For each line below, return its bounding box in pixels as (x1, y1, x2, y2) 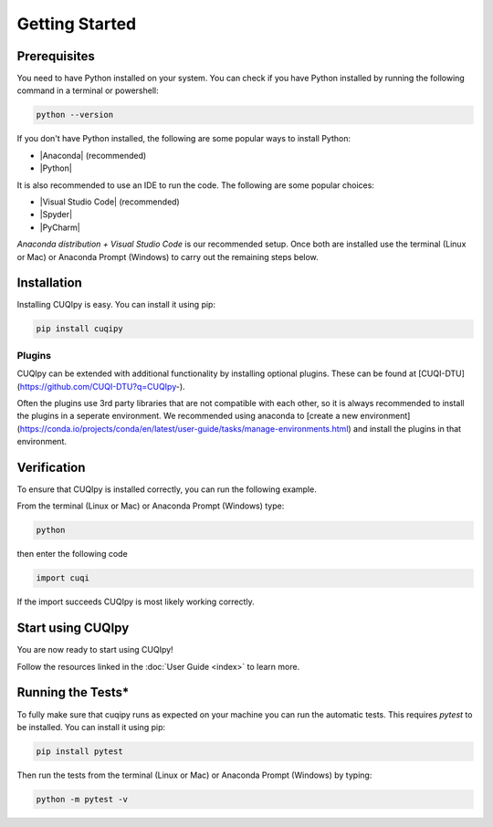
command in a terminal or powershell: (16, 85, 159, 96)
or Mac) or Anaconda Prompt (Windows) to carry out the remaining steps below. (16, 251, 319, 262)
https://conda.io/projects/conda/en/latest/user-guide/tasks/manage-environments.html (19, 423, 349, 434)
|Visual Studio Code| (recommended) (39, 196, 180, 207)
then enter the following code (16, 549, 128, 560)
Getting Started (16, 14, 137, 34)
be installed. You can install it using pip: (16, 721, 166, 732)
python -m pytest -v (36, 794, 128, 804)
